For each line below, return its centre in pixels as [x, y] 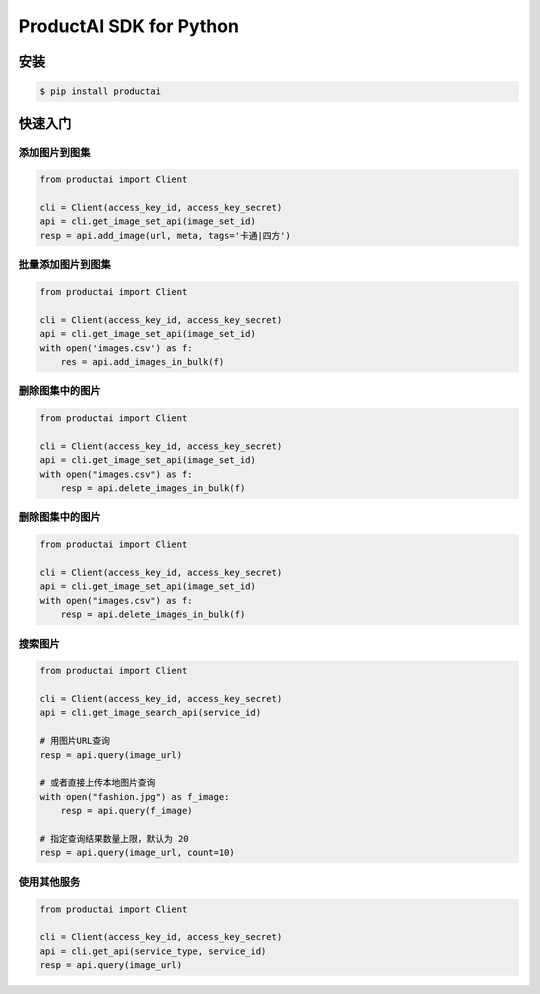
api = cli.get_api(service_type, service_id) [153, 951]
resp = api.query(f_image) [127, 811]
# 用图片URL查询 [74, 741]
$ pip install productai [100, 91]
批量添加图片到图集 [65, 265]
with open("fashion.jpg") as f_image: [134, 796]
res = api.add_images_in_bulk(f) [142, 361]
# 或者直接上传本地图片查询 [97, 783]
